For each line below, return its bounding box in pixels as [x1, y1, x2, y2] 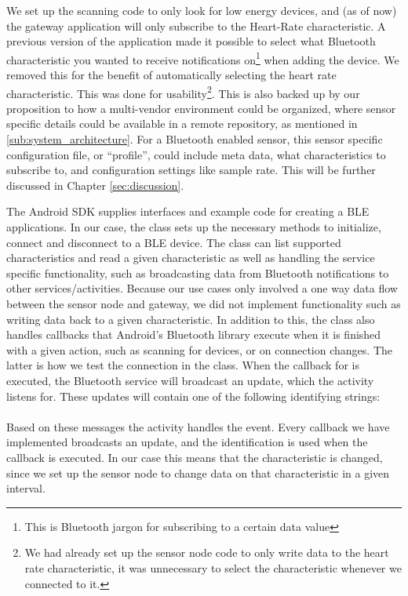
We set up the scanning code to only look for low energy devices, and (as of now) [6, 2, 397, 18]
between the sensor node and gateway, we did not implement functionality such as [6, 296, 401, 311]
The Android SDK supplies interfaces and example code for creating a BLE [6, 203, 370, 220]
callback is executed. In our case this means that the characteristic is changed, [6, 449, 383, 465]
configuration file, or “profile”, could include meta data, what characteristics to [6, 146, 386, 162]
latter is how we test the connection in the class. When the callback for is [6, 357, 359, 373]
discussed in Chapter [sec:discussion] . [6, 176, 184, 193]
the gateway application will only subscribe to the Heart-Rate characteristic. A [6, 17, 386, 34]
